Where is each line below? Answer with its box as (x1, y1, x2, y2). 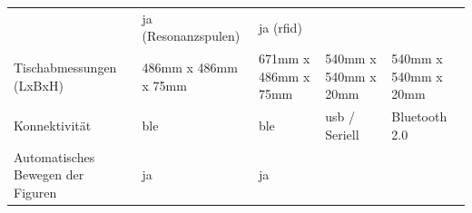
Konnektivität (14, 116, 92, 135)
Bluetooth (391, 107, 447, 126)
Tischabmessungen (14, 57, 117, 76)
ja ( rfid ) (258, 17, 302, 36)
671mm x (258, 49, 310, 68)
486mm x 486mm (142, 57, 238, 76)
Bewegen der (14, 165, 84, 184)
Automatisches (14, 147, 95, 166)
